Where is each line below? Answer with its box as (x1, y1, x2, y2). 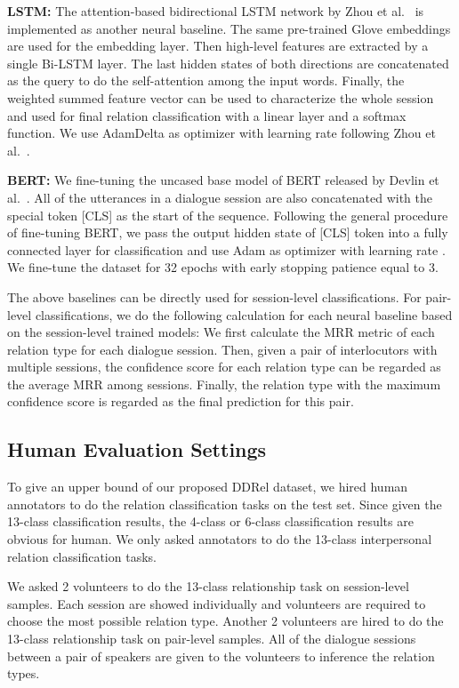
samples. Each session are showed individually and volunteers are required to (7, 594, 426, 612)
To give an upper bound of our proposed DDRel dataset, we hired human (7, 477, 408, 496)
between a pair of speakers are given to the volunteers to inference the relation (7, 646, 435, 665)
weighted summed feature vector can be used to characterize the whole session (7, 88, 434, 107)
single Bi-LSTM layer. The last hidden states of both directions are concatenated (7, 53, 449, 72)
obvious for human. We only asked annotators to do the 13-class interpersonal (7, 530, 432, 548)
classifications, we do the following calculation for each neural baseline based (35, 305, 453, 324)
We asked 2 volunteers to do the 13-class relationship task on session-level (7, 577, 409, 596)
